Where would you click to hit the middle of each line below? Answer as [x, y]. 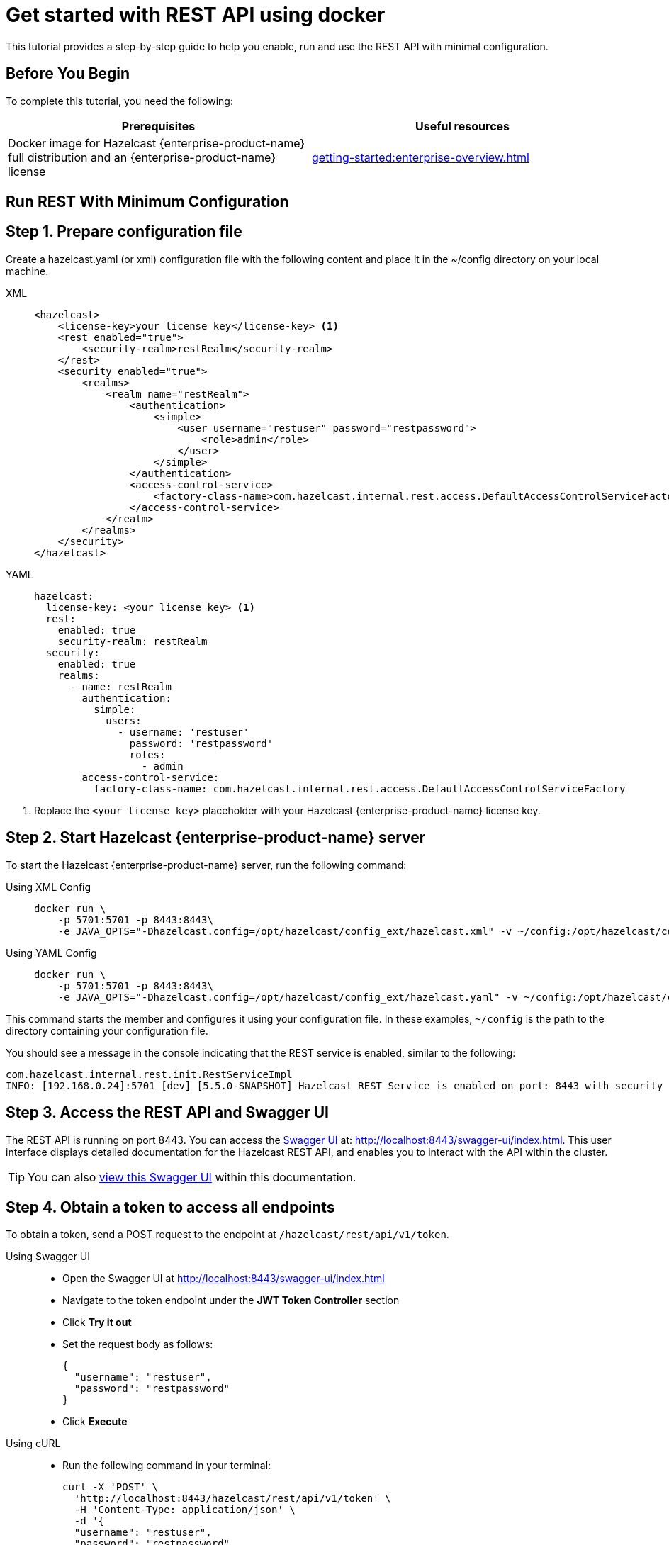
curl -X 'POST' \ [110, 1487]
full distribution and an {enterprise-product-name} [142, 157]
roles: [147, 754]
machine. [27, 271]
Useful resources [462, 126]
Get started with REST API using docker [196, 15]
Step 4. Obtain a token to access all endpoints [170, 1207]
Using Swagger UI [48, 1257]
